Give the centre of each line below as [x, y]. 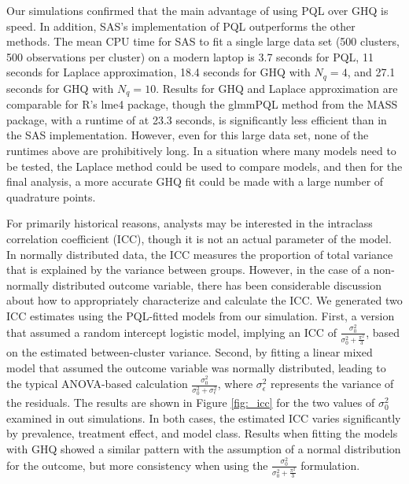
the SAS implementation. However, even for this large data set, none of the [188, 135]
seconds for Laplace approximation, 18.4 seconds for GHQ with [158, 72]
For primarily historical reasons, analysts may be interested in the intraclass [190, 223]
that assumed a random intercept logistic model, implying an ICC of [171, 332]
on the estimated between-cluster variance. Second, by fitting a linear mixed [190, 352]
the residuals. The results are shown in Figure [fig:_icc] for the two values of [191, 403]
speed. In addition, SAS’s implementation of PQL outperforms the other [181, 26]
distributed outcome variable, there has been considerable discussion [217, 284]
